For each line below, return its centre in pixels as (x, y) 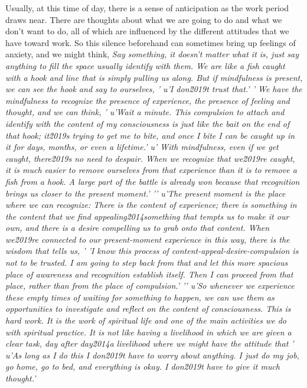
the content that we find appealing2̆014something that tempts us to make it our (147, 216)
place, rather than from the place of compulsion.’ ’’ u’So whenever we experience (150, 286)
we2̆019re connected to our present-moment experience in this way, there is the (148, 239)
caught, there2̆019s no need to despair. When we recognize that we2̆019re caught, (150, 158)
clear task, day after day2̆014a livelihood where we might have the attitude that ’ (150, 343)
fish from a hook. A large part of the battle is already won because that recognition (153, 181)
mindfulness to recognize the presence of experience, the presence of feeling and (148, 100)
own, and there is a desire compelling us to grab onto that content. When (138, 228)
